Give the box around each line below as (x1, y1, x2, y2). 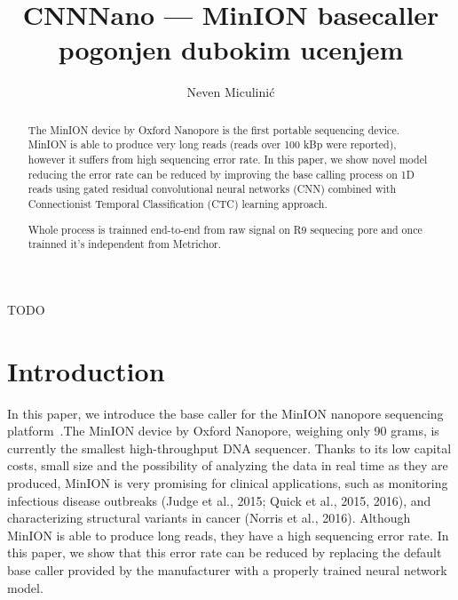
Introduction (7, 352, 165, 388)
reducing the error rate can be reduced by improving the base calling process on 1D (28, 166, 415, 181)
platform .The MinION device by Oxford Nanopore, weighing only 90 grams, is (7, 421, 439, 440)
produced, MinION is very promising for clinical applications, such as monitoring (7, 473, 448, 492)
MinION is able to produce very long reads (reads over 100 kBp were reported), (28, 137, 397, 152)
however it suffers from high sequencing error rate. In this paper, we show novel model (28, 152, 428, 167)
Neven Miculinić (186, 83, 275, 101)
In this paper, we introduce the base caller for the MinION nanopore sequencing (7, 404, 444, 422)
